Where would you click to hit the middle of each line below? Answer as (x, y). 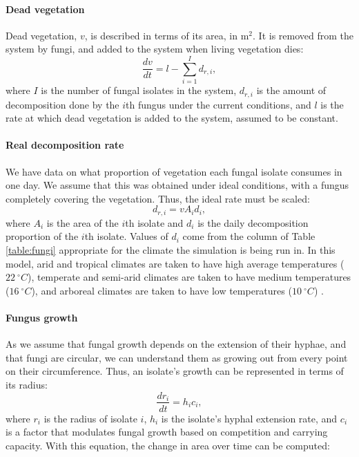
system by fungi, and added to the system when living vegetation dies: (155, 49)
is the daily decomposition (253, 222)
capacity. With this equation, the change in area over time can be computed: (168, 445)
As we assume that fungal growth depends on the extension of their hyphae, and (176, 344)
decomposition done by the (62, 104)
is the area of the (83, 222)
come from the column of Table (249, 236)
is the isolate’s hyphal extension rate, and (249, 418)
